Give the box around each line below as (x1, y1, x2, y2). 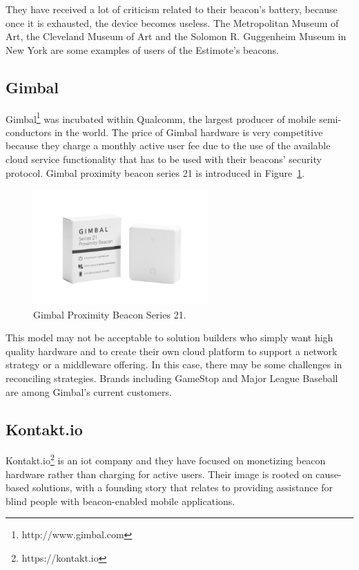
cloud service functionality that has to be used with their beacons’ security (6, 152, 322, 167)
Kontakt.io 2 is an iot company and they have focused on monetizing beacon (6, 451, 326, 467)
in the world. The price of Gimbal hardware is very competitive (54, 124, 323, 139)
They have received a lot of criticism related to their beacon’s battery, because (6, 2, 338, 16)
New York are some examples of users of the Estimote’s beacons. (6, 42, 279, 57)
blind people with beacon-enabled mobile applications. (6, 493, 235, 508)
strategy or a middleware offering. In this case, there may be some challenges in (6, 357, 342, 372)
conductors (6, 124, 52, 139)
